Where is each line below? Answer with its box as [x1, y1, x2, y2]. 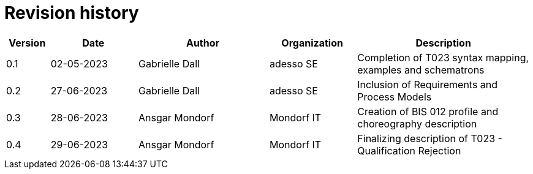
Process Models [357, 90, 432, 103]
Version [9, 36, 46, 49]
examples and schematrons [357, 63, 485, 76]
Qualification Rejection [357, 144, 461, 157]
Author [186, 36, 220, 49]
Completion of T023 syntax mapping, [357, 51, 529, 64]
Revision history [4, 2, 139, 23]
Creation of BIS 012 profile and [357, 105, 499, 118]
